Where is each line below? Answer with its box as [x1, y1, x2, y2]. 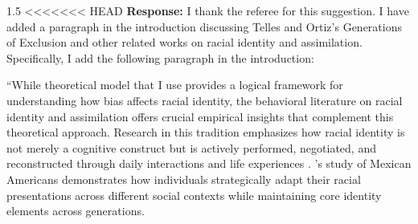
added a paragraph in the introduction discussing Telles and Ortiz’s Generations [6, 18, 402, 35]
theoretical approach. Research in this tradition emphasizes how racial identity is [6, 124, 405, 141]
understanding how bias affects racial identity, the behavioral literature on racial [6, 92, 403, 108]
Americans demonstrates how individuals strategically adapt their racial [6, 170, 361, 187]
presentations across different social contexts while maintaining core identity [6, 186, 382, 203]
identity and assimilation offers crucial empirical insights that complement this [6, 108, 394, 124]
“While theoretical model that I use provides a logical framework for [6, 76, 343, 93]
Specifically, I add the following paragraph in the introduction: [6, 49, 314, 66]
